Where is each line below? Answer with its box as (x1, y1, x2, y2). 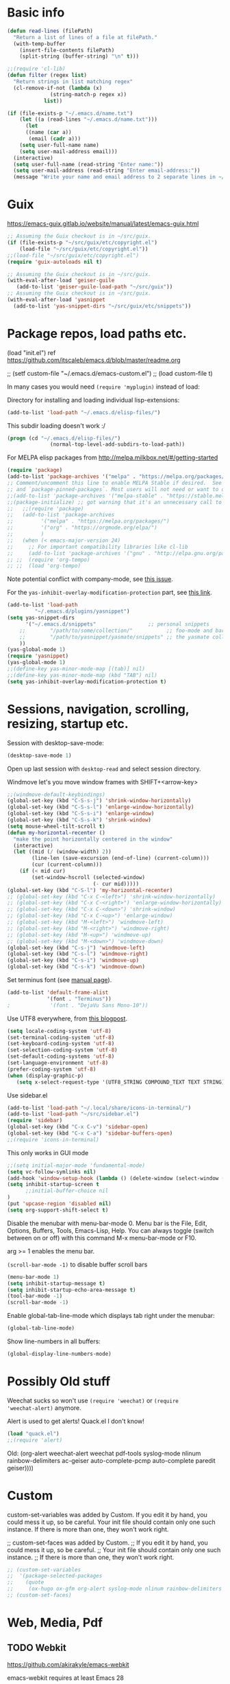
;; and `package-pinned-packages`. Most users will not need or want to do (7, 486, 228, 492)
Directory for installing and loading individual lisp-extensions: (7, 396, 180, 404)
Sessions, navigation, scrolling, (7, 701, 190, 717)
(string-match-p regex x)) (50, 91, 127, 98)
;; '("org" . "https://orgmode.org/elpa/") (7, 524, 157, 532)
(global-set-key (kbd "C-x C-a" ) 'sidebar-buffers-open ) (7, 1130, 173, 1137)
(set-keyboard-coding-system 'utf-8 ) (7, 1040, 115, 1047)
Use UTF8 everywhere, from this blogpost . (7, 1014, 128, 1023)
